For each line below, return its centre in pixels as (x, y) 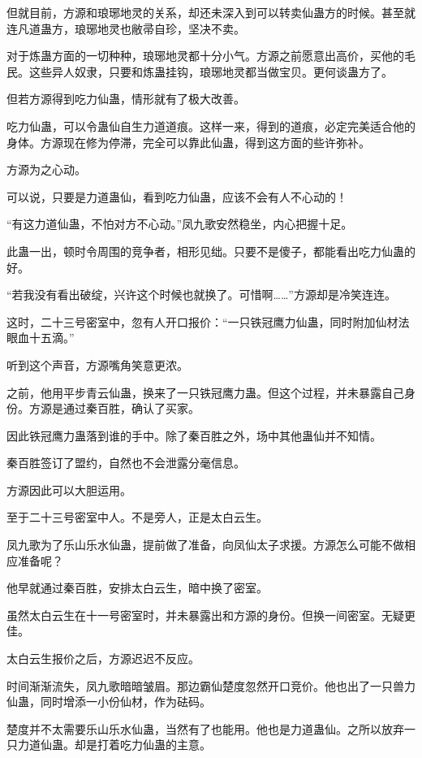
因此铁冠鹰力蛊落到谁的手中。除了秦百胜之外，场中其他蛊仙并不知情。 (194, 435)
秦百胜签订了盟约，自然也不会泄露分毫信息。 (126, 463)
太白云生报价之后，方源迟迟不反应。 (103, 658)
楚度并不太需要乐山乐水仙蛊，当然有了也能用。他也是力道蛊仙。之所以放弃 (205, 728)
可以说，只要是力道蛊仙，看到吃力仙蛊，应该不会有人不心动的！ (177, 196)
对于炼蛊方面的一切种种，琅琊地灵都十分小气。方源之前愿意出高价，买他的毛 (211, 56)
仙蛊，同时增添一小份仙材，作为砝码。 (109, 702)
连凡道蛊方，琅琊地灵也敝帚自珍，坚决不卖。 (126, 28)
